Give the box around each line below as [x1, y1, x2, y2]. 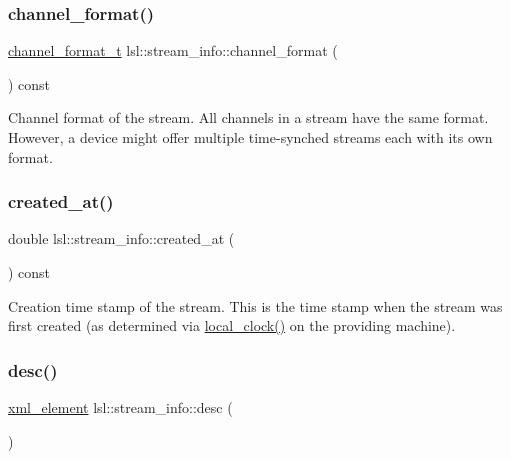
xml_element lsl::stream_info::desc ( [8, 397, 233, 417]
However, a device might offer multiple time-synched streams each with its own [8, 127, 493, 147]
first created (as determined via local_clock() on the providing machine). [8, 315, 456, 336]
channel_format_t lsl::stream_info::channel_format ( [8, 40, 338, 61]
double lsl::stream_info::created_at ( [8, 228, 235, 249]
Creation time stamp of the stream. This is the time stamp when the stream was [8, 295, 503, 316]
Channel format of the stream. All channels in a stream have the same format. [8, 107, 489, 128]
